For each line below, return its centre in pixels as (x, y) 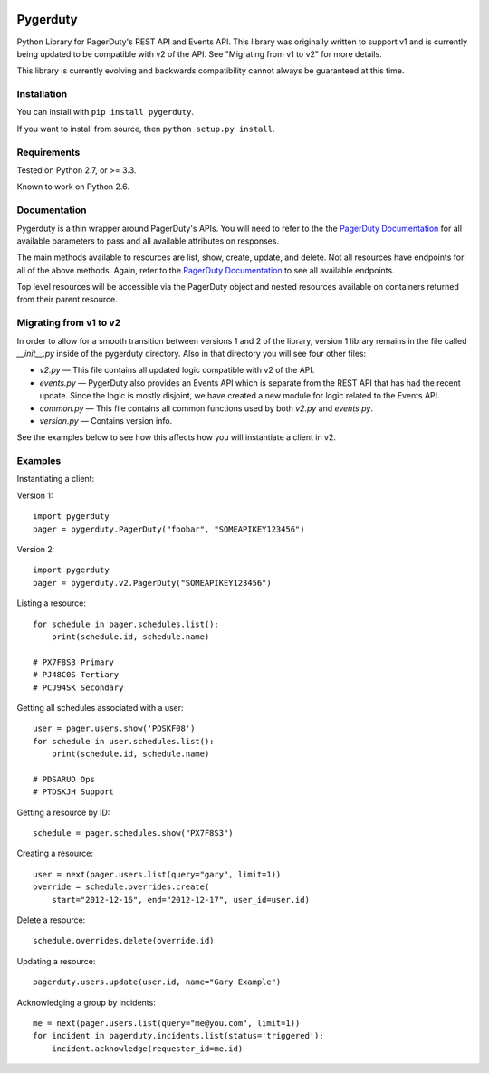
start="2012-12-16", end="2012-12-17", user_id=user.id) (180, 900)
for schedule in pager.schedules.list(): (126, 624)
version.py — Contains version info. (106, 420)
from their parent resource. (67, 300)
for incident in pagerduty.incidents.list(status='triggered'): (179, 1036)
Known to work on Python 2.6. (73, 187)
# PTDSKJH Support (74, 792)
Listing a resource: (51, 603)
